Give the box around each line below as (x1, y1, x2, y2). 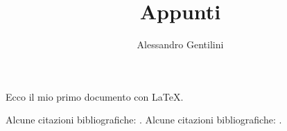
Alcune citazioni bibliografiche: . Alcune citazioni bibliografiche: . (6, 112, 282, 127)
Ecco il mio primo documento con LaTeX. (6, 89, 184, 103)
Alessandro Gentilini (137, 37, 224, 52)
